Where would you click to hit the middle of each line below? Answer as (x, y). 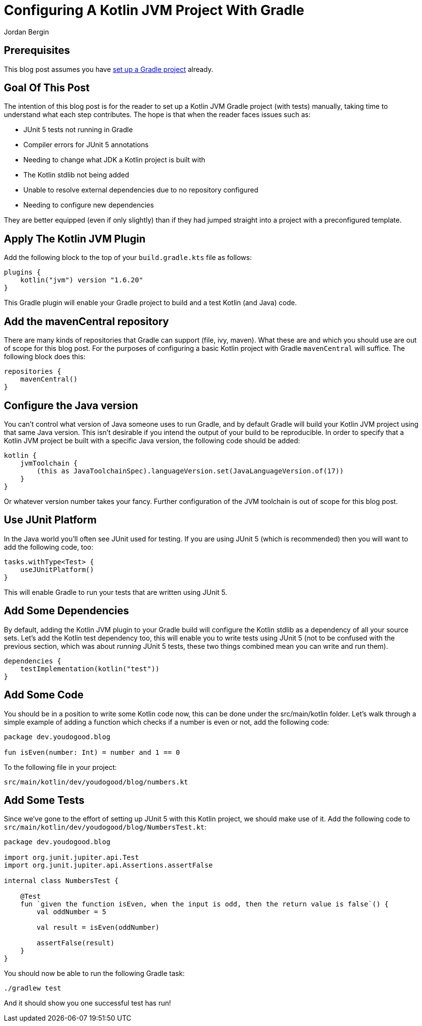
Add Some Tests (44, 800)
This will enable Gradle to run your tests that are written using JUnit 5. (116, 592)
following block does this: (45, 357)
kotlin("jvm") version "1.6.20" (82, 280)
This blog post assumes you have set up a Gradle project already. (109, 69)
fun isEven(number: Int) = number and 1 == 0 (92, 752)
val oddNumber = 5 (71, 912)
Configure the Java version (71, 405)
